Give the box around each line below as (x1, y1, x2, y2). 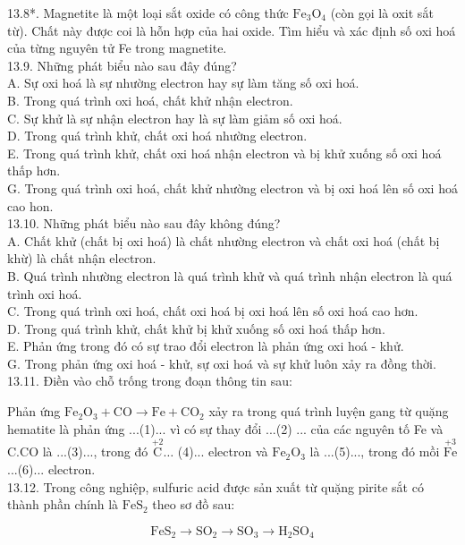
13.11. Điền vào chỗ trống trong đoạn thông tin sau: (7, 371, 292, 390)
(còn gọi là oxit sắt (330, 4, 434, 21)
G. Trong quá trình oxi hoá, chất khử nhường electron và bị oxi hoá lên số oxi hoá (7, 178, 458, 197)
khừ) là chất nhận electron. (7, 249, 156, 268)
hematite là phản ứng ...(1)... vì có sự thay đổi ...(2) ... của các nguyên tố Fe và (7, 419, 444, 438)
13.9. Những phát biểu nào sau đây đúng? (7, 55, 237, 74)
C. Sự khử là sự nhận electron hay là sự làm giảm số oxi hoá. (7, 108, 342, 127)
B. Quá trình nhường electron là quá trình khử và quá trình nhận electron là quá (7, 266, 452, 285)
